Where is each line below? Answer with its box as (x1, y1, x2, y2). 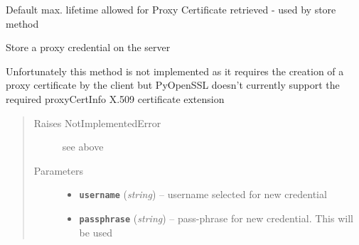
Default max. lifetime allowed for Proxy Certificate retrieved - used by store (6, 2, 336, 16)
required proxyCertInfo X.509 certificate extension (6, 91, 225, 106)
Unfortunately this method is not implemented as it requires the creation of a (6, 63, 344, 78)
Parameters (33, 163, 83, 178)
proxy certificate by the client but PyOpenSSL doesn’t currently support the (6, 77, 340, 92)
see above (62, 139, 104, 154)
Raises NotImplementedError (33, 115, 161, 130)
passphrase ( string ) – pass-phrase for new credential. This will (79, 211, 353, 225)
